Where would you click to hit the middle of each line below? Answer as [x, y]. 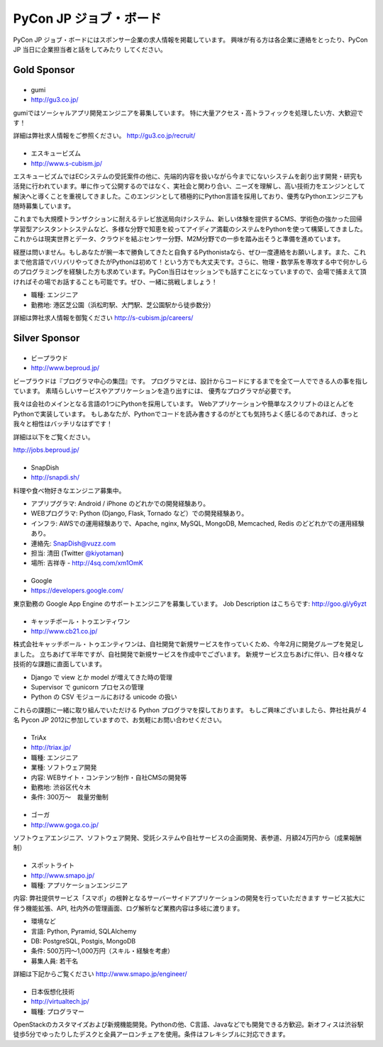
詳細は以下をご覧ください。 [54, 437]
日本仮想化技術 [52, 991]
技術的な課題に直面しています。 [60, 664]
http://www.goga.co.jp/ [65, 825]
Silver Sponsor [46, 338]
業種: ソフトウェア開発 [64, 768]
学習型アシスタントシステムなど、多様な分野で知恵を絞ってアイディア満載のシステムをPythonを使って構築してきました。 [190, 229]
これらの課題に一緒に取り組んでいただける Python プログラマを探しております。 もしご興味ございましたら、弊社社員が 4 [190, 710]
